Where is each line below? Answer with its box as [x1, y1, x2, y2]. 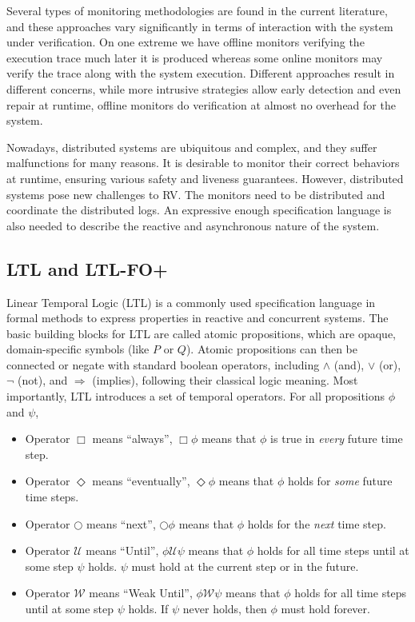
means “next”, [86, 515, 156, 532]
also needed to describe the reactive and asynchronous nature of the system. [6, 217, 380, 233]
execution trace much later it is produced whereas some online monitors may [6, 49, 383, 66]
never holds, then [182, 600, 267, 617]
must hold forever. [281, 600, 370, 617]
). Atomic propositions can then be [186, 341, 357, 357]
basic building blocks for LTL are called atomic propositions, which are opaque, [6, 325, 396, 341]
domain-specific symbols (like [6, 341, 150, 357]
